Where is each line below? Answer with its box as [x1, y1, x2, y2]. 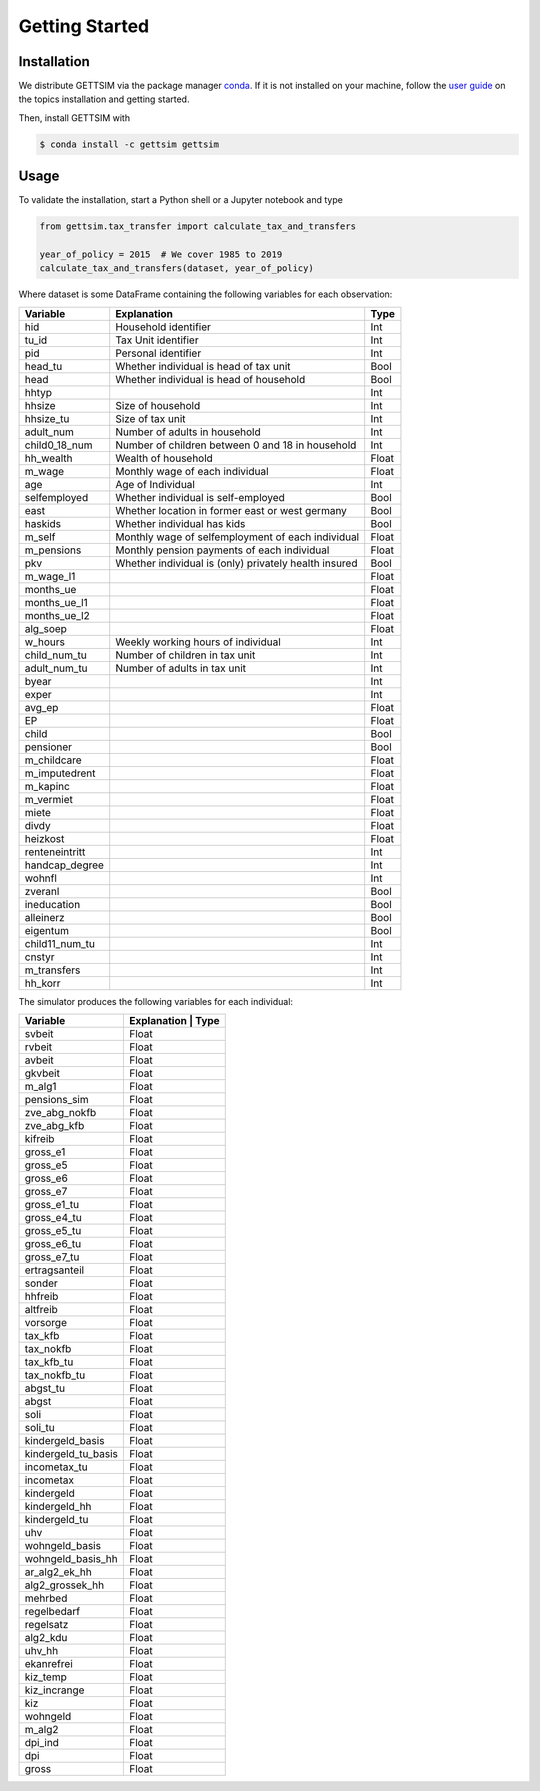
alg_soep [24, 621, 67, 635]
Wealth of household [115, 451, 214, 465]
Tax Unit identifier [115, 333, 199, 347]
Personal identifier [115, 346, 202, 360]
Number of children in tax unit [115, 648, 256, 662]
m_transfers [24, 963, 81, 977]
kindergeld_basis [24, 1434, 105, 1448]
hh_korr [24, 976, 61, 990]
